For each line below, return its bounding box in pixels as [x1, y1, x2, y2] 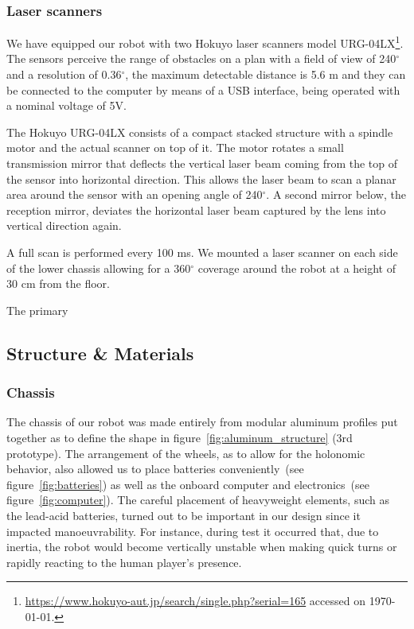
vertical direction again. [6, 217, 122, 234]
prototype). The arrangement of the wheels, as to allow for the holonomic [6, 445, 365, 461]
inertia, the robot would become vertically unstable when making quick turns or [6, 538, 397, 555]
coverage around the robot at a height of [197, 259, 396, 276]
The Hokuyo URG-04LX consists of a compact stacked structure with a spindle [6, 123, 393, 140]
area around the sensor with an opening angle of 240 [6, 186, 263, 203]
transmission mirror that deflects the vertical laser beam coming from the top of [6, 155, 398, 172]
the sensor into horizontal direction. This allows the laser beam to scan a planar [6, 170, 396, 187]
